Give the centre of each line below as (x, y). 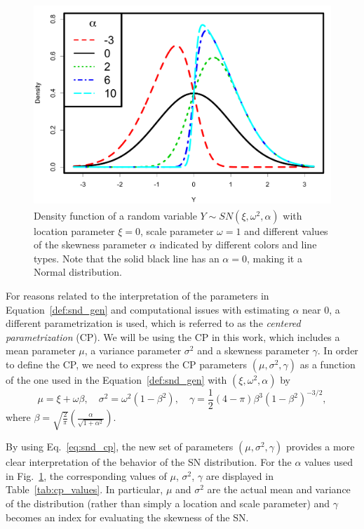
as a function (328, 364)
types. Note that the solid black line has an (127, 258)
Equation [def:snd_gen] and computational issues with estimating (148, 309)
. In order (338, 350)
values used (329, 462)
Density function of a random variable (115, 215)
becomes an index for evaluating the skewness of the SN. (127, 517)
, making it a (274, 258)
